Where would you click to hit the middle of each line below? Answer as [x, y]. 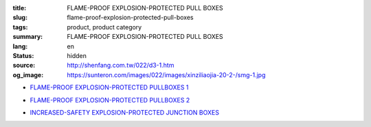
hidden [77, 55]
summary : [28, 37]
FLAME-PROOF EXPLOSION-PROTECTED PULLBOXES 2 [110, 100]
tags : [20, 27]
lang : [20, 46]
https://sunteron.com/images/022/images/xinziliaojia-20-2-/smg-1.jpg [166, 74]
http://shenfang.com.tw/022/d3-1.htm [121, 66]
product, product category [104, 27]
